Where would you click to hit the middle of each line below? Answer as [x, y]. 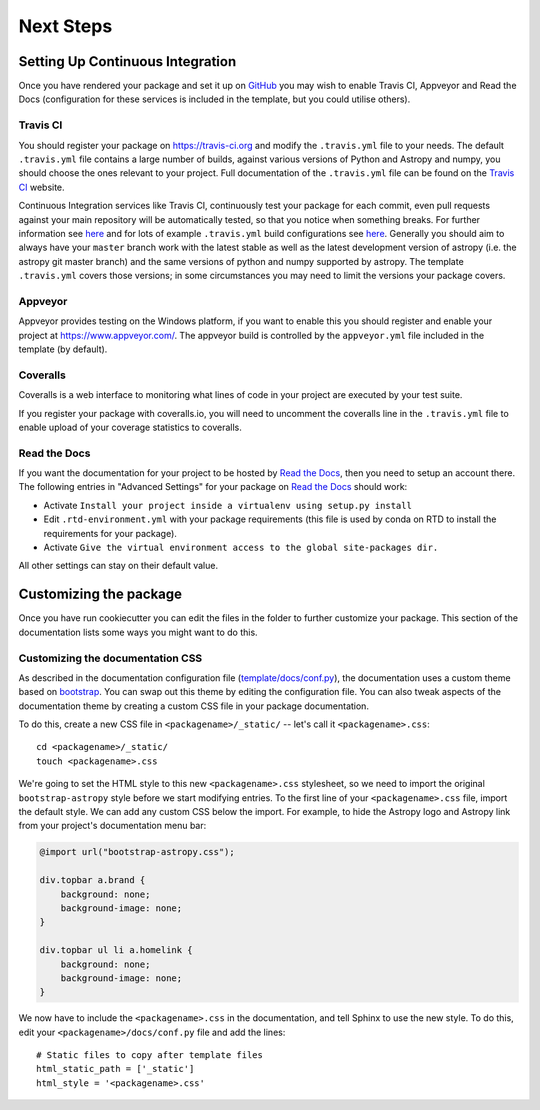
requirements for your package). [110, 533]
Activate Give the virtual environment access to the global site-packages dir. [241, 547]
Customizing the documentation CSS [110, 658]
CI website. [41, 187]
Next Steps [65, 26]
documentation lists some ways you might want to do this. [138, 632]
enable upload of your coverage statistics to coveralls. [130, 427]
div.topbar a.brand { [92, 880]
